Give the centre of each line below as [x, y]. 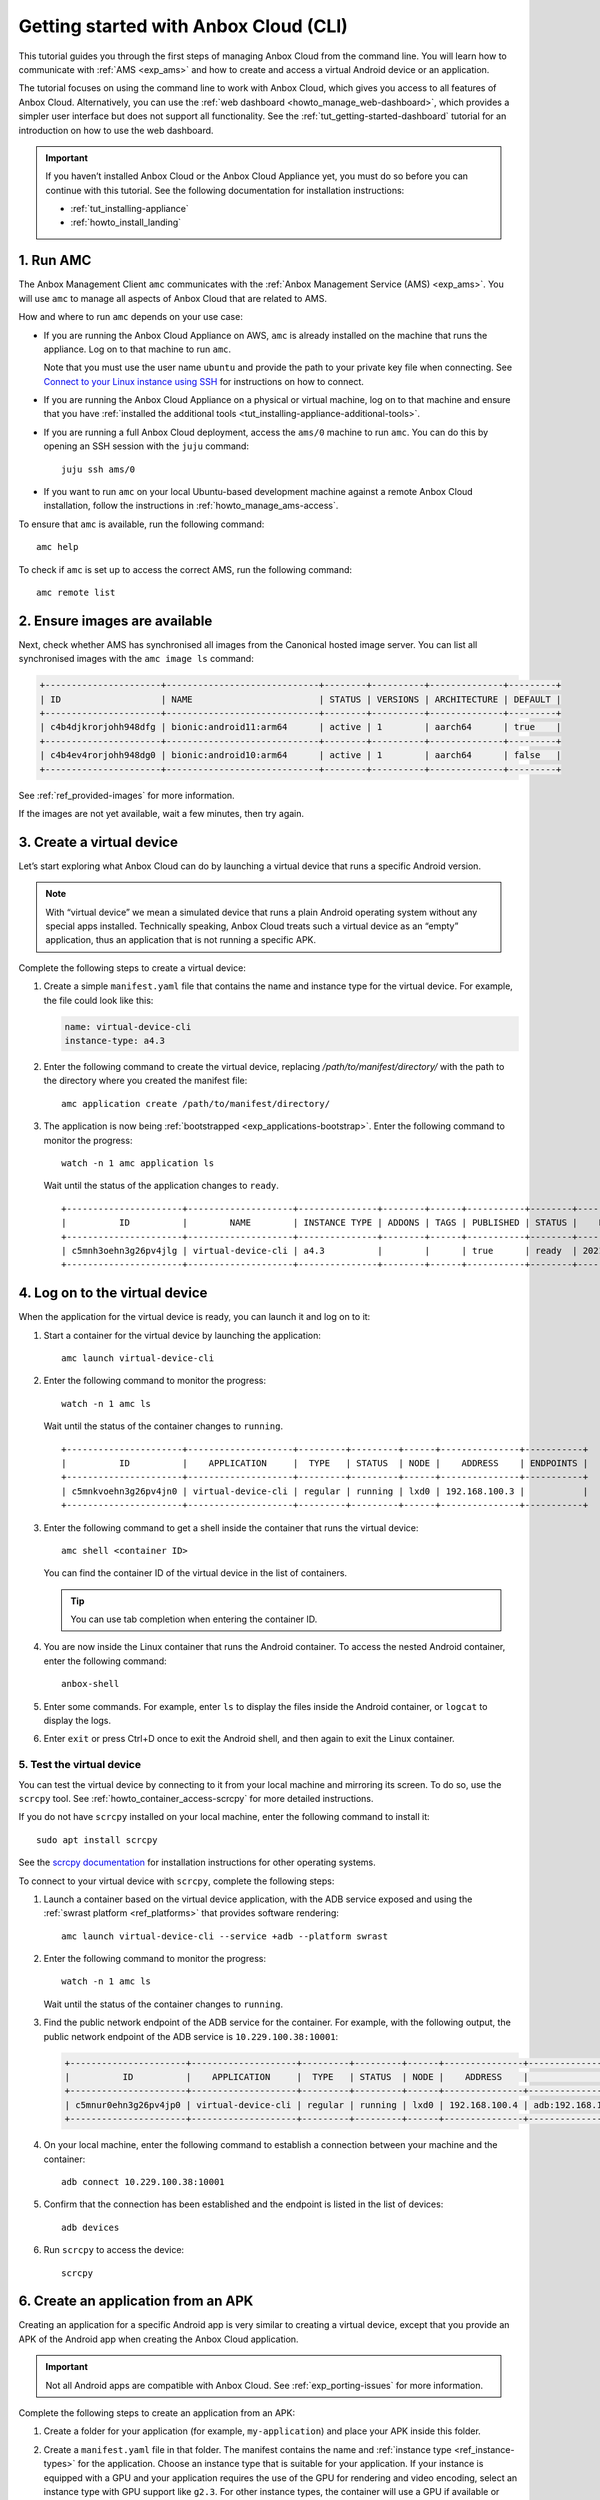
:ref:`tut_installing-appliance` [129, 209]
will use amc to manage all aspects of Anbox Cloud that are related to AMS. [173, 298]
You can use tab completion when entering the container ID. [194, 1619]
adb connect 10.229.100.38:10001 [143, 2181]
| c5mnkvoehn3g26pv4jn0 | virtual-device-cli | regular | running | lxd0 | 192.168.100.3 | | [325, 1491]
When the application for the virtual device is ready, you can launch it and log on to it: [194, 1317]
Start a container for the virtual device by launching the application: [182, 1335]
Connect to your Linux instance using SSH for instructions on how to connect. [204, 381]
